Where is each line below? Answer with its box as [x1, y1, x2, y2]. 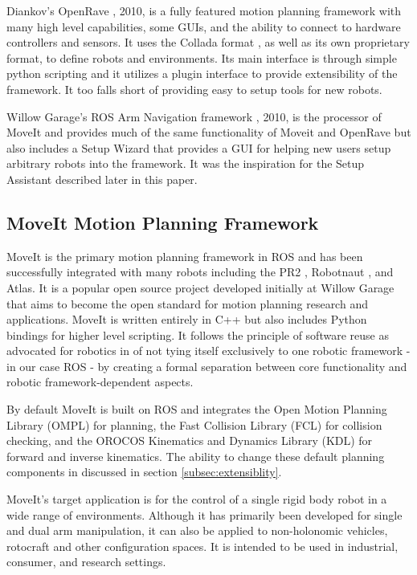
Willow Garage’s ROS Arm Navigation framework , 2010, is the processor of [6, 108, 382, 124]
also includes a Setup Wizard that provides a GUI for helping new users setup [6, 139, 391, 156]
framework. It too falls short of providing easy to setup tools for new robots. [6, 80, 382, 97]
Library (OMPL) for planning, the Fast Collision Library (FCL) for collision [6, 416, 382, 433]
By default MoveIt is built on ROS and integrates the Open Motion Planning [6, 401, 387, 418]
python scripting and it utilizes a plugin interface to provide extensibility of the [6, 65, 398, 82]
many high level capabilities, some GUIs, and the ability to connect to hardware [6, 18, 401, 35]
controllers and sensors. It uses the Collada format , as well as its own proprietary [6, 34, 410, 51]
